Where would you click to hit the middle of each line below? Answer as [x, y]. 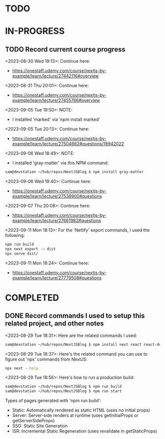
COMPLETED [32, 298]
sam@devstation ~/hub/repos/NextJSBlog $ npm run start [63, 391]
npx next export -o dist [30, 249]
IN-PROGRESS [35, 31]
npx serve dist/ [22, 254]
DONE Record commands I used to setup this [75, 316]
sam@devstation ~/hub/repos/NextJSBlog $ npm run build [63, 387]
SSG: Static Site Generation [40, 426]
